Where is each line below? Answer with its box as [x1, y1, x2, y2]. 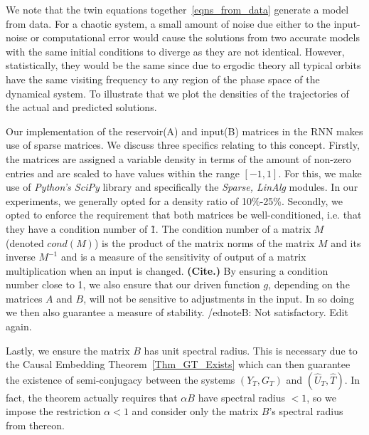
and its [331, 235, 361, 250]
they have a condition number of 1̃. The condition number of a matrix [6, 221, 311, 236]
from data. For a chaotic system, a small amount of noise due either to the [6, 16, 331, 31]
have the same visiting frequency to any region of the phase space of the [6, 71, 320, 86]
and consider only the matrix [132, 404, 259, 419]
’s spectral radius [269, 404, 343, 419]
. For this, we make [278, 165, 362, 180]
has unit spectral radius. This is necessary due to [144, 342, 358, 357]
